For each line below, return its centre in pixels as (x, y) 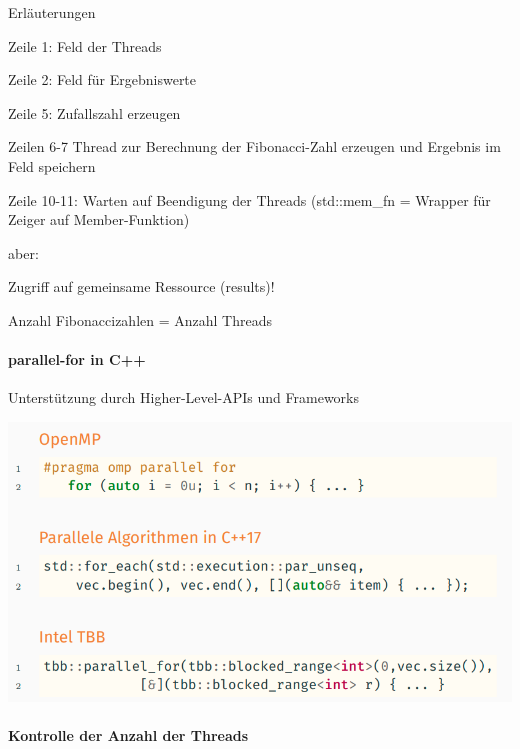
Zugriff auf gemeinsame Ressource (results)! (141, 286)
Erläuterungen (52, 12)
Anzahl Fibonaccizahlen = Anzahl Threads (140, 319)
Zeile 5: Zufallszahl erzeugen (94, 112)
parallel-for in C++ (77, 359)
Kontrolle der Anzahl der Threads (128, 734)
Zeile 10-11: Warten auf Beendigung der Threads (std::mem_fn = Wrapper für (249, 199)
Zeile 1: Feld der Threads (85, 45)
